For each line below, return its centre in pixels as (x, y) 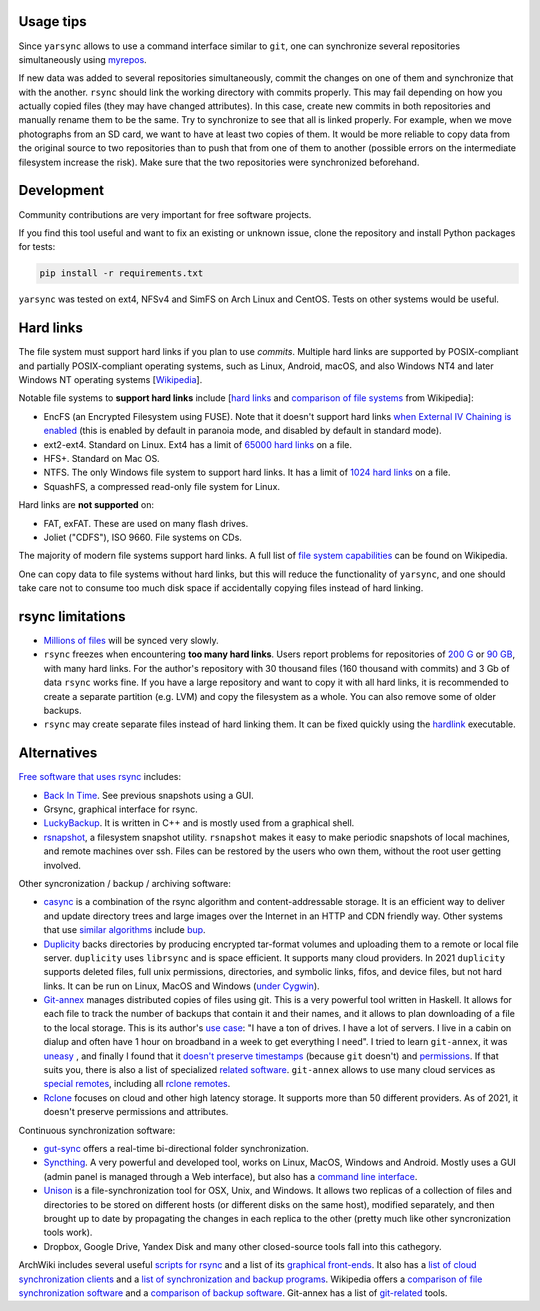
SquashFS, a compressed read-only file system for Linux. (161, 486)
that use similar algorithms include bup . (124, 930)
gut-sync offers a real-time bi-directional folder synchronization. (176, 1148)
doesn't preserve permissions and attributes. (136, 1112)
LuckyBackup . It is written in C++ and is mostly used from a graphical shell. (199, 823)
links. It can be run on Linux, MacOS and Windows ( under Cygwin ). (181, 986)
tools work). (68, 1232)
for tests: (37, 247)
